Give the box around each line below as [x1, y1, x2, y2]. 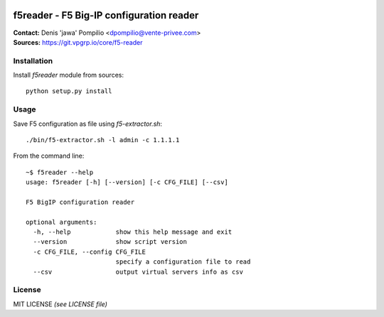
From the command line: [13, 151, 85, 160]
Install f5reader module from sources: [13, 71, 124, 80]
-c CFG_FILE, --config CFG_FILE [33, 247, 146, 256]
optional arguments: [26, 217, 97, 226]
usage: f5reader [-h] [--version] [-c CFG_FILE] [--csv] [26, 178, 229, 186]
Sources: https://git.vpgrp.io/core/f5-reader [13, 38, 143, 46]
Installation [13, 55, 53, 65]
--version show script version [33, 238, 188, 246]
